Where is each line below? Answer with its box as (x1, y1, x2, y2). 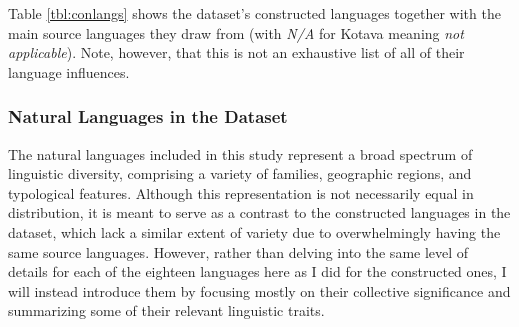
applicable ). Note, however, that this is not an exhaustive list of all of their (8, 42, 465, 63)
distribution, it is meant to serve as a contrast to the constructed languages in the (8, 202, 511, 223)
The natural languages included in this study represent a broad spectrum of (8, 143, 473, 164)
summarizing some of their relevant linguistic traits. (8, 300, 325, 321)
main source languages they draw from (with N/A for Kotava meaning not (8, 22, 464, 43)
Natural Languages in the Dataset (8, 104, 288, 129)
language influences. (8, 61, 130, 82)
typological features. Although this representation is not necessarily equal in (8, 182, 474, 203)
